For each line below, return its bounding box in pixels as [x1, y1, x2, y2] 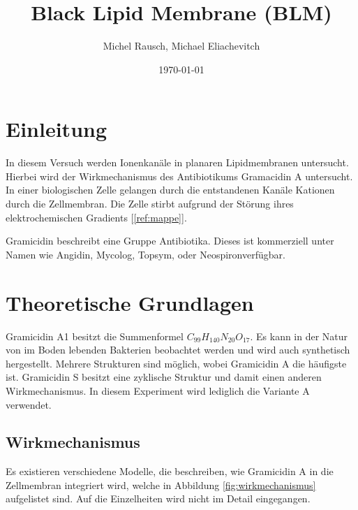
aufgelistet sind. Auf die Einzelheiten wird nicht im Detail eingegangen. [6, 491, 311, 506]
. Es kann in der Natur [250, 328, 348, 343]
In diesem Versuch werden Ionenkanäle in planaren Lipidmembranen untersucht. [6, 155, 349, 170]
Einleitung [6, 115, 107, 143]
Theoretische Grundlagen [6, 288, 254, 316]
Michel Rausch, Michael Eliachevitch [103, 38, 260, 53]
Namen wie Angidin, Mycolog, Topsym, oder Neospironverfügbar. [6, 247, 285, 261]
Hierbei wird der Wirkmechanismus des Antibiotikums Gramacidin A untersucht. [6, 168, 353, 183]
